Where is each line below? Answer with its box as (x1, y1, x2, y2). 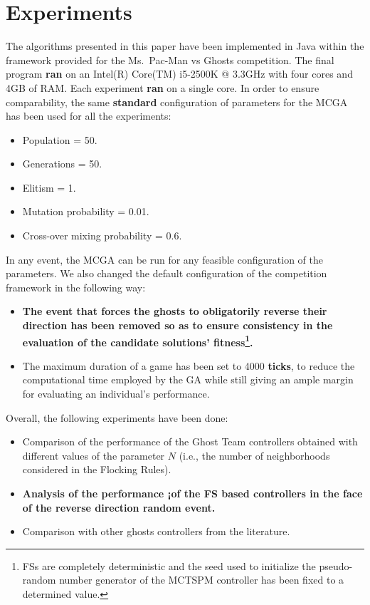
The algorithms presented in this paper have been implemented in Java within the (6, 38, 364, 53)
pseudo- (319, 558, 353, 573)
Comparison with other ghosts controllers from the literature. (22, 524, 290, 539)
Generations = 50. (22, 156, 102, 171)
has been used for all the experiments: (6, 108, 171, 123)
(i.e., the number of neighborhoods (179, 448, 330, 462)
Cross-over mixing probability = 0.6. (22, 228, 182, 243)
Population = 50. (22, 132, 97, 147)
